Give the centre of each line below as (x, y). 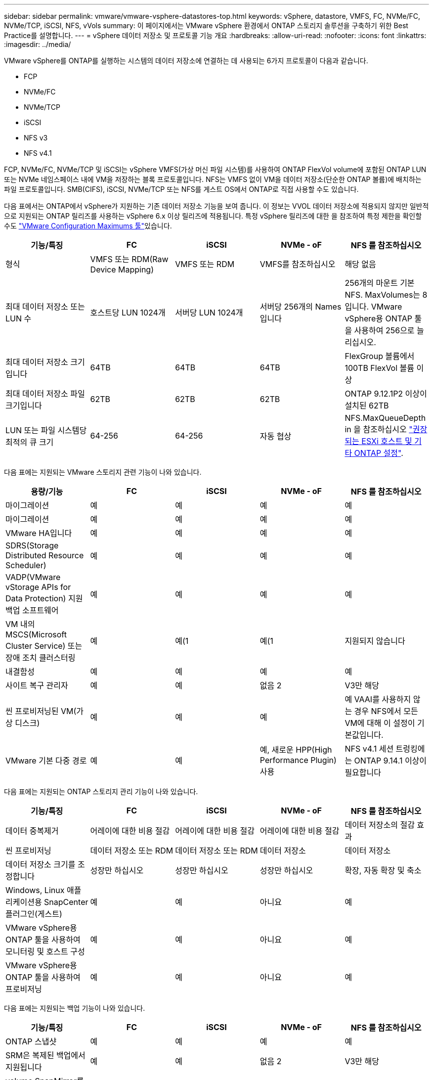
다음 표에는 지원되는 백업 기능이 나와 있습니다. (75, 1008)
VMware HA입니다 (39, 533)
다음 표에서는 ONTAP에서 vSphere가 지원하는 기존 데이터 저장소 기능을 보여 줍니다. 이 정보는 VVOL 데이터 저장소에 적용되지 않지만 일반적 (216, 206)
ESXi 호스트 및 (387, 441)
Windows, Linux (35, 890)
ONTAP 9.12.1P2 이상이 (386, 394)
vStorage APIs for (38, 587)
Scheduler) (26, 565)
